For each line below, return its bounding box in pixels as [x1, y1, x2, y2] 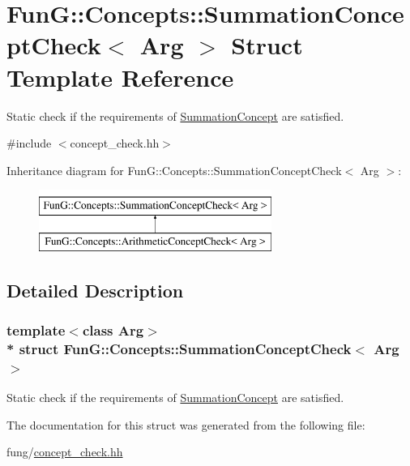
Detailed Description [6, 277, 184, 302]
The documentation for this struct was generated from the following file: [6, 416, 365, 433]
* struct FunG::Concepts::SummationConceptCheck [6, 339, 352, 359]
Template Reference [6, 60, 234, 93]
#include [6, 135, 52, 152]
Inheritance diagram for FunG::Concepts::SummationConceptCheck [6, 161, 342, 178]
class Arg [82, 320, 144, 340]
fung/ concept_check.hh [6, 443, 123, 460]
